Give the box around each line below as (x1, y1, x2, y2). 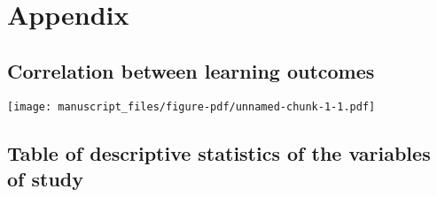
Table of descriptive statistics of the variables (7, 139, 431, 166)
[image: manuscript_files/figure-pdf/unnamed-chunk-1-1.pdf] (7, 100, 376, 113)
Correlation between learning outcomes (7, 57, 375, 84)
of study (7, 165, 83, 193)
